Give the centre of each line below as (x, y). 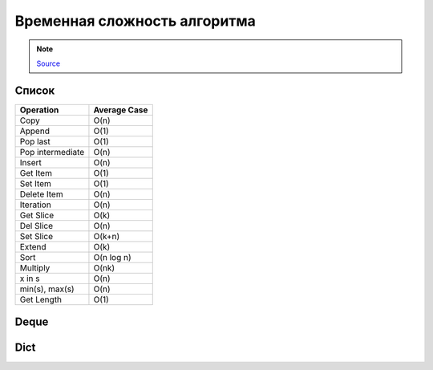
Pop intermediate (52, 152)
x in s (30, 279)
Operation (39, 110)
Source (48, 63)
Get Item (36, 173)
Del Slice (36, 226)
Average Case (121, 110)
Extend (33, 246)
